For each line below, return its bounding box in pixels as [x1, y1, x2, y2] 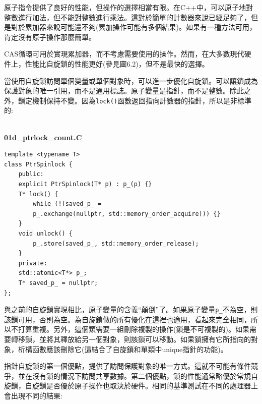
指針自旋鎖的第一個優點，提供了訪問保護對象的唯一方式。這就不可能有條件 [4, 361, 251, 371]
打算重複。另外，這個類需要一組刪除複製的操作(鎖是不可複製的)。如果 [18, 324, 249, 334]
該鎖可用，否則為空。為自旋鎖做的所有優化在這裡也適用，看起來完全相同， [4, 314, 251, 324]
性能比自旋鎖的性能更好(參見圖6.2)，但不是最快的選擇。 [25, 58, 209, 69]
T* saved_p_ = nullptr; [18, 279, 98, 286]
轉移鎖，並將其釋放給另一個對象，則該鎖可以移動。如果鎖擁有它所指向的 [11, 333, 251, 344]
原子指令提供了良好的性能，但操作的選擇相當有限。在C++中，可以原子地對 [4, 2, 253, 12]
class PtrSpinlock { [4, 160, 73, 168]
